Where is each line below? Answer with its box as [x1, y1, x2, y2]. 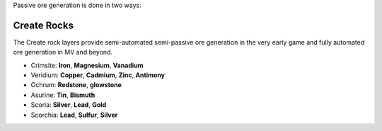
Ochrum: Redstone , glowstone [30, 81, 122, 89]
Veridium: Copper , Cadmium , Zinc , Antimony [30, 71, 166, 79]
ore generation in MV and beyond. [13, 48, 113, 57]
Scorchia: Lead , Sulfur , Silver [30, 110, 118, 119]
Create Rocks [13, 19, 74, 31]
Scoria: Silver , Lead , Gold [30, 101, 107, 109]
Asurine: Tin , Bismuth [30, 91, 95, 99]
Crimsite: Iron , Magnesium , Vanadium [30, 61, 144, 69]
